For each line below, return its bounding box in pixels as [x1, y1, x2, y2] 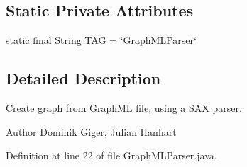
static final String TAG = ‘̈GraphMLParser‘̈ [6, 33, 197, 47]
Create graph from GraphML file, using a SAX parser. [6, 100, 242, 115]
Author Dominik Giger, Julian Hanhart [6, 124, 177, 139]
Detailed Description [6, 67, 161, 89]
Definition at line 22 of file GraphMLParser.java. [6, 148, 217, 163]
